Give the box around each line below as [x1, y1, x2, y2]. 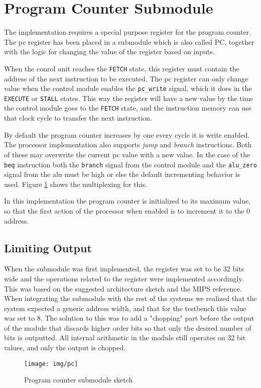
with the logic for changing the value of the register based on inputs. [4, 46, 215, 57]
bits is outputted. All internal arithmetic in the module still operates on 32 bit [4, 332, 246, 343]
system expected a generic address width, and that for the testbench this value [4, 303, 246, 313]
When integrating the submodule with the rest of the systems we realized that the [4, 293, 257, 304]
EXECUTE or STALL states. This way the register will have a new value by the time [4, 92, 253, 103]
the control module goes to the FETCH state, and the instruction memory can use [4, 103, 251, 113]
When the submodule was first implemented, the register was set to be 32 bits [4, 263, 244, 274]
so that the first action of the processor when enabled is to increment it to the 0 [4, 205, 250, 216]
